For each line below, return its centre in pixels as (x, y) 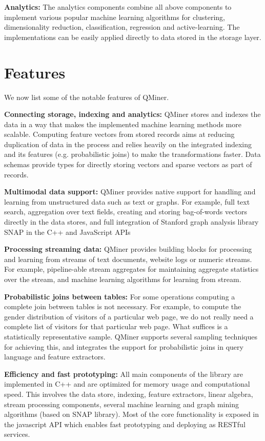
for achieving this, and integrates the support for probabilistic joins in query (124, 346)
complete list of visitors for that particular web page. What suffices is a (116, 326)
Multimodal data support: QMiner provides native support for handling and (130, 192)
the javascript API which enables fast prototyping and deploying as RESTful (125, 424)
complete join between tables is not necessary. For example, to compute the (123, 306)
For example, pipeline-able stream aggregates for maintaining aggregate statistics (131, 269)
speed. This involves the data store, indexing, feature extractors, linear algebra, (129, 394)
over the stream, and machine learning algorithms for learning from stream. (123, 279)
